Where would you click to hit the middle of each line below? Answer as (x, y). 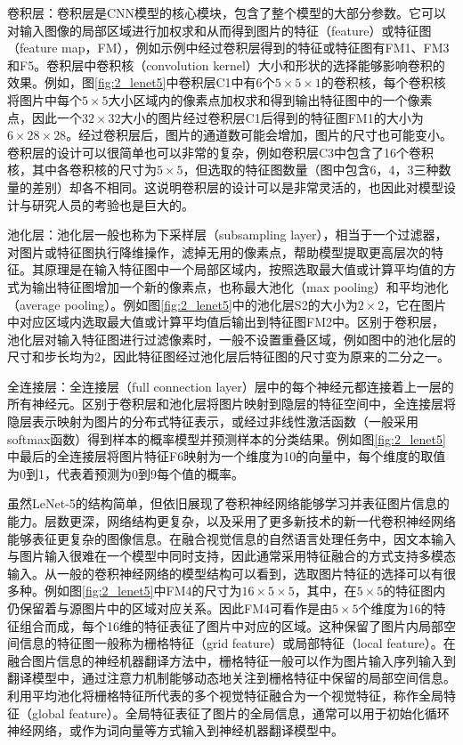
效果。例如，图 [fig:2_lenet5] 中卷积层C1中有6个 (141, 82)
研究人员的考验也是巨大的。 (113, 204)
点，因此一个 (45, 117)
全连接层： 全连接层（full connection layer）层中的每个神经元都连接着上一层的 (231, 386)
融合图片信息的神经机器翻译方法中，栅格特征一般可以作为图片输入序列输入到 (231, 660)
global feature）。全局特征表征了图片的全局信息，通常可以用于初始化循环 (240, 713)
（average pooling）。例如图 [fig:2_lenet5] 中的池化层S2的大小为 (183, 304)
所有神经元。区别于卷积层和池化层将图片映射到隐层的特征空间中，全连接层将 (231, 404)
